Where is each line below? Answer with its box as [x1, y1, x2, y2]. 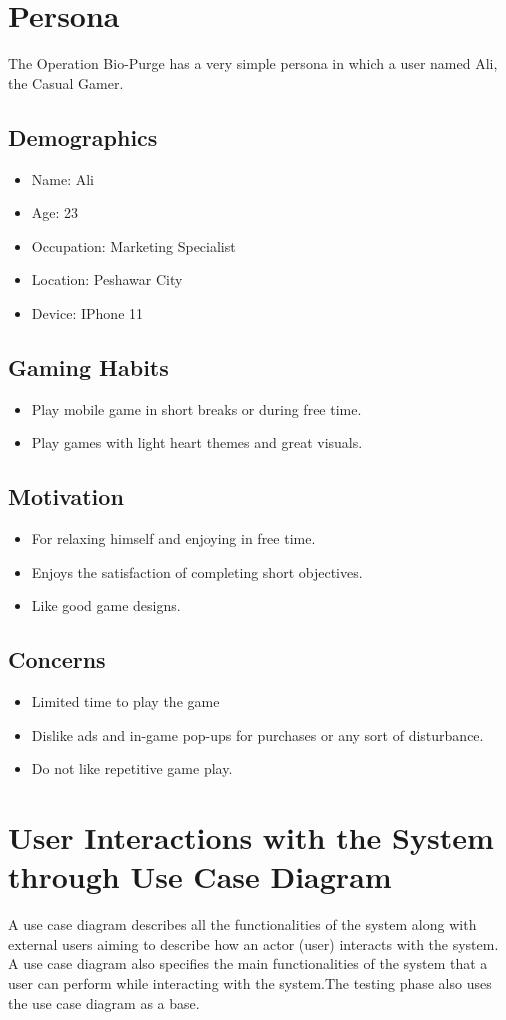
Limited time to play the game [31, 691, 220, 712]
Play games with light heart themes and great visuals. [31, 432, 363, 453]
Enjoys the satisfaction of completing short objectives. [31, 561, 363, 582]
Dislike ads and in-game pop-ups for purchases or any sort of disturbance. [31, 724, 484, 745]
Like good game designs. [31, 595, 181, 616]
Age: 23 [31, 202, 79, 223]
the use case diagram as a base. [8, 992, 200, 1013]
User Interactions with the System [8, 817, 494, 858]
